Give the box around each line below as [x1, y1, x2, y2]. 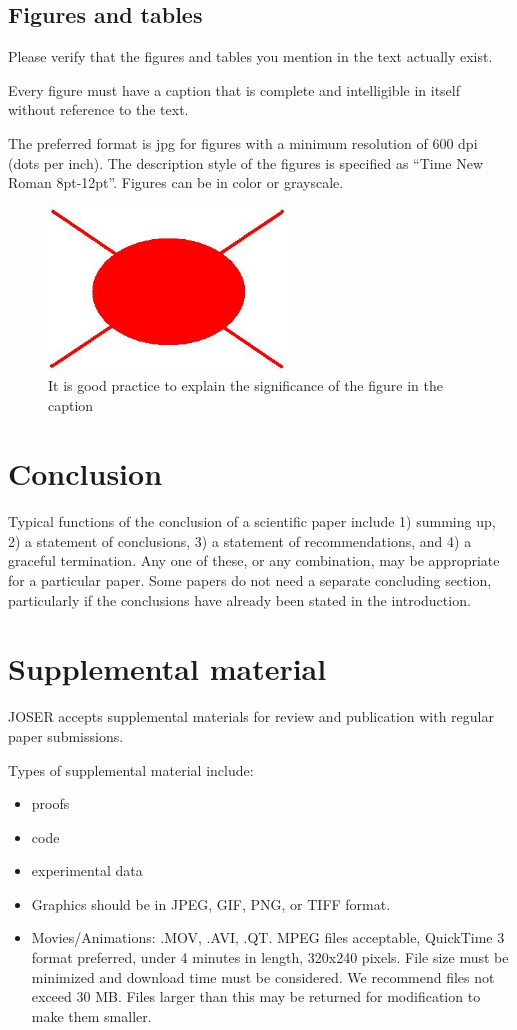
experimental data [31, 860, 143, 881]
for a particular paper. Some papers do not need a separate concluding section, [8, 570, 492, 591]
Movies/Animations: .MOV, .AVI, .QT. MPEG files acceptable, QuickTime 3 [31, 927, 505, 948]
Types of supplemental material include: [8, 759, 254, 780]
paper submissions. [8, 725, 124, 746]
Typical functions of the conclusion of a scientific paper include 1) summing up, [8, 511, 496, 532]
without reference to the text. [8, 99, 189, 120]
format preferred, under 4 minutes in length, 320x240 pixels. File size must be [31, 947, 509, 968]
